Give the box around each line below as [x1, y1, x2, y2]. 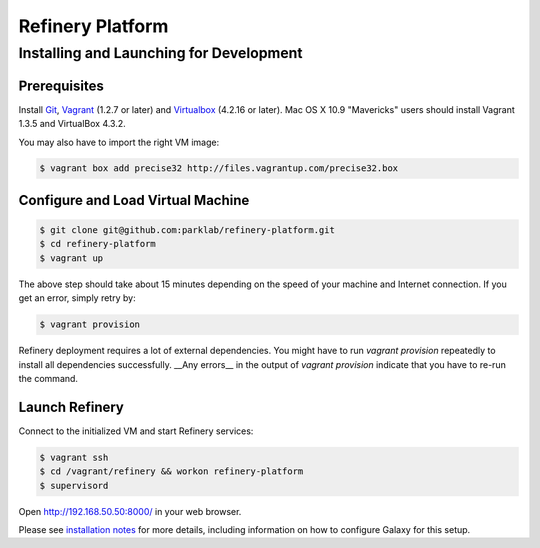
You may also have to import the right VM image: [18, 136, 220, 148]
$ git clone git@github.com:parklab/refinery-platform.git [39, 225, 335, 236]
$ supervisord [39, 480, 109, 491]
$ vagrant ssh [39, 451, 109, 463]
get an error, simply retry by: [18, 292, 136, 304]
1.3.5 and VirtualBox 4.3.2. [18, 118, 127, 130]
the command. [18, 372, 79, 384]
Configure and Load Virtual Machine [18, 191, 250, 209]
